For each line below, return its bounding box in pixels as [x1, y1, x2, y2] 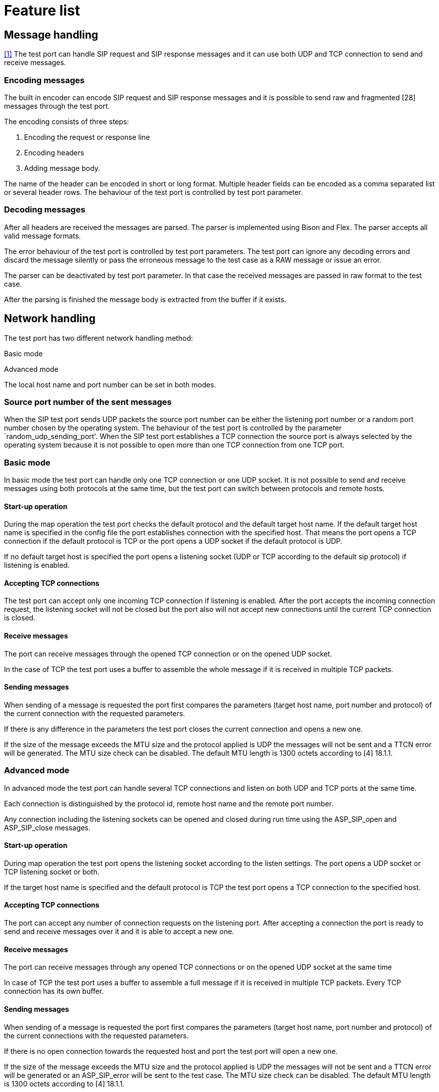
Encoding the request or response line [24, 132, 150, 141]
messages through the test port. [4, 101, 110, 110]
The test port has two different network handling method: [4, 333, 193, 342]
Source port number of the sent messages [4, 396, 172, 407]
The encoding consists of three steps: [4, 117, 129, 126]
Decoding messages [4, 204, 86, 215]
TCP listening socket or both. [4, 867, 100, 876]
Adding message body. [24, 163, 100, 172]
